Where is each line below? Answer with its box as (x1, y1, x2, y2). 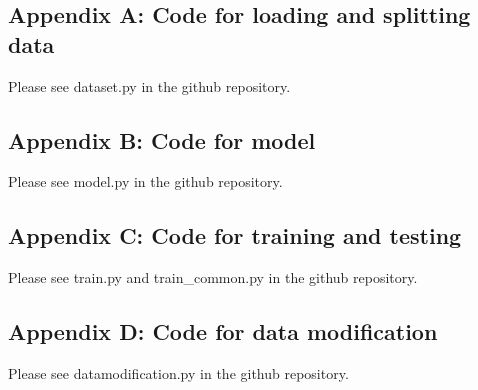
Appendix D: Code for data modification (8, 316, 438, 347)
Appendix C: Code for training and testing (8, 220, 462, 251)
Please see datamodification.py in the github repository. (8, 362, 349, 383)
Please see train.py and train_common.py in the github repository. (8, 267, 418, 288)
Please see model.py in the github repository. (8, 171, 283, 192)
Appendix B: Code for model (8, 124, 316, 155)
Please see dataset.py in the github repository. (8, 75, 291, 96)
